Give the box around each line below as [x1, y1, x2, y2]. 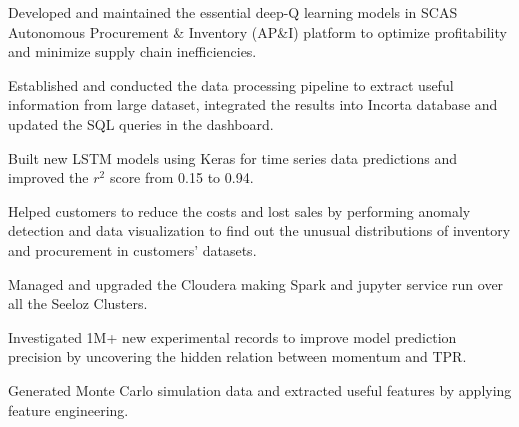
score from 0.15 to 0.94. [109, 167, 254, 188]
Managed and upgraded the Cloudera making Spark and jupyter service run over [8, 273, 504, 294]
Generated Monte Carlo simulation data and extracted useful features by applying [8, 379, 512, 400]
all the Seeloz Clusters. [8, 293, 148, 314]
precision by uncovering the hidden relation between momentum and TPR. [8, 346, 467, 367]
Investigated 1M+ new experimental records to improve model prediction [8, 326, 457, 347]
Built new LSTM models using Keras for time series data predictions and [8, 147, 457, 168]
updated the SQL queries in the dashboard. [8, 113, 274, 134]
